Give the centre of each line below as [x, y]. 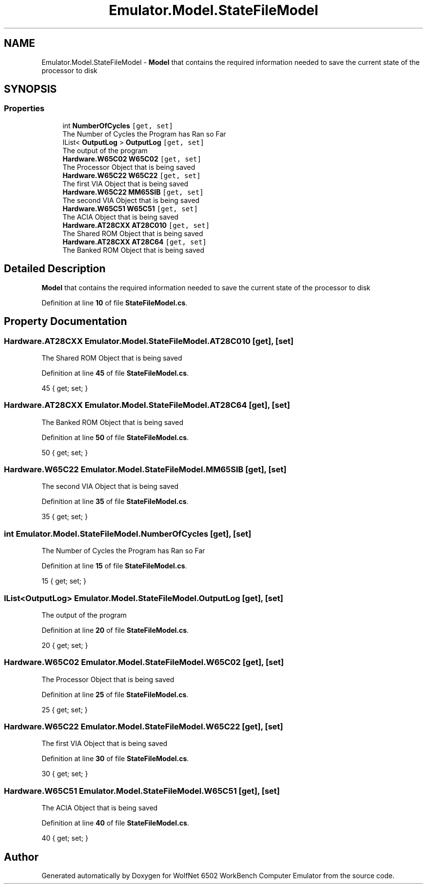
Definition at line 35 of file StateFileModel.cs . [115, 502]
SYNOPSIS [30, 89]
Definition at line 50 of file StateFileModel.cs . [115, 437]
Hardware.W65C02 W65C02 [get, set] [132, 159]
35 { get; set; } [65, 517]
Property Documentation [66, 322]
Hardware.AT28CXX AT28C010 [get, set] [136, 225]
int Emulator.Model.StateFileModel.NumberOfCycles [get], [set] [128, 534]
